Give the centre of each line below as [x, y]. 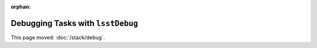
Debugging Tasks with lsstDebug [75, 23]
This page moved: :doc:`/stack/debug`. [58, 37]
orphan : [21, 7]
